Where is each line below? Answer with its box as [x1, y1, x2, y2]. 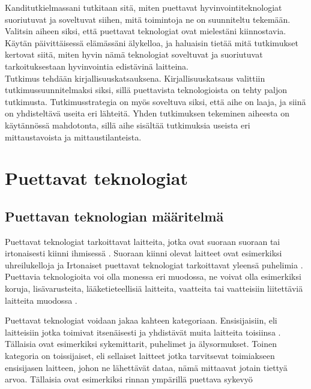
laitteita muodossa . [5, 294, 77, 306]
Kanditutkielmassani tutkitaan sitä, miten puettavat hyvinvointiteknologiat [5, 1, 282, 13]
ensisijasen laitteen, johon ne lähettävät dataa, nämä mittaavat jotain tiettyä [5, 361, 288, 373]
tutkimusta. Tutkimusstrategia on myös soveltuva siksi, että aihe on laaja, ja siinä [5, 95, 306, 107]
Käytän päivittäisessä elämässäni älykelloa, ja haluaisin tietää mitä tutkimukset [5, 36, 298, 49]
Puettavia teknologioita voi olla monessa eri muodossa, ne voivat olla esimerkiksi [5, 270, 301, 283]
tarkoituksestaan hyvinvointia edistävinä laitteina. [5, 59, 189, 72]
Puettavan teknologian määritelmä [5, 207, 224, 225]
